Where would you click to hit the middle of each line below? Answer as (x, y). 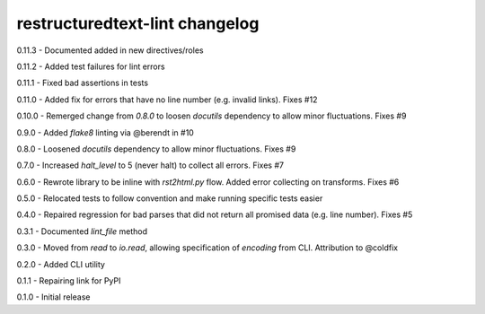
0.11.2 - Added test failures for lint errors (91, 66)
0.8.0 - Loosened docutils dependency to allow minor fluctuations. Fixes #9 (156, 149)
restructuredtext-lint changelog (138, 23)
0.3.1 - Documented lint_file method (82, 231)
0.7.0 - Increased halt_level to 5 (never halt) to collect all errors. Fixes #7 (150, 165)
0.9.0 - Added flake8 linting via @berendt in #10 (106, 132)
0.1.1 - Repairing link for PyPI (69, 281)
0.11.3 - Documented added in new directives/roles (110, 50)
